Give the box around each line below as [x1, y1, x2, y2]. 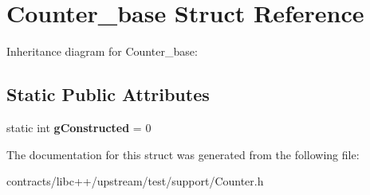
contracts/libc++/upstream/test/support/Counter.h [6, 173, 264, 189]
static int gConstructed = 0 [6, 119, 152, 135]
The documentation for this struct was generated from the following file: [6, 146, 360, 162]
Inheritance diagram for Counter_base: [6, 43, 198, 60]
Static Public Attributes [6, 82, 210, 107]
